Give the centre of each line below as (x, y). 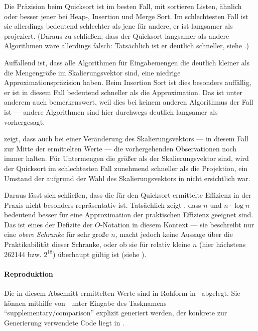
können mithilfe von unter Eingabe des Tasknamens (85, 303)
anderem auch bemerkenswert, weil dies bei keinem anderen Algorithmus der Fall (129, 102)
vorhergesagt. (25, 121)
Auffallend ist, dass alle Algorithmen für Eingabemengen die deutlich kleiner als (127, 62)
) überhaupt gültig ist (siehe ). (99, 254)
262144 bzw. (23, 254)
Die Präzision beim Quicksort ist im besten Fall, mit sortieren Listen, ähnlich (123, 6)
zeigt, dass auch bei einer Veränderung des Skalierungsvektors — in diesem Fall (126, 139)
